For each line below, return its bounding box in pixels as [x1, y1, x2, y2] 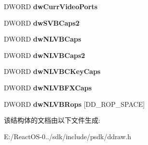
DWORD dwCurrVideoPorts [4, 1, 98, 11]
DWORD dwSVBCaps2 [4, 17, 80, 28]
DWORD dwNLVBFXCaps [4, 82, 92, 92]
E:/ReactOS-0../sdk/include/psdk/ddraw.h [4, 131, 131, 141]
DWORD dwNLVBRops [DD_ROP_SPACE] [4, 99, 145, 109]
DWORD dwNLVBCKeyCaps [4, 66, 101, 76]
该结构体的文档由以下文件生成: [4, 115, 100, 125]
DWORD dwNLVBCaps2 [4, 50, 85, 60]
